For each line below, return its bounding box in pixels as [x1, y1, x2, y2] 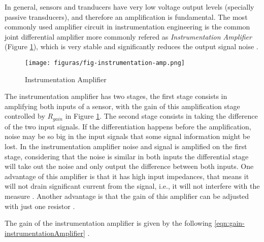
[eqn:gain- [214, 218, 245, 228]
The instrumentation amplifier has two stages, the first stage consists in [5, 91, 227, 101]
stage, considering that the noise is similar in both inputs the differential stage [5, 151, 249, 161]
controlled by [5, 111, 45, 121]
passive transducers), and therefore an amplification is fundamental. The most [5, 11, 248, 22]
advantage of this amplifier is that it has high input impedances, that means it [5, 170, 249, 181]
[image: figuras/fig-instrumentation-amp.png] [25, 59, 185, 66]
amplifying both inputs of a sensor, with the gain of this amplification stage [5, 100, 240, 111]
